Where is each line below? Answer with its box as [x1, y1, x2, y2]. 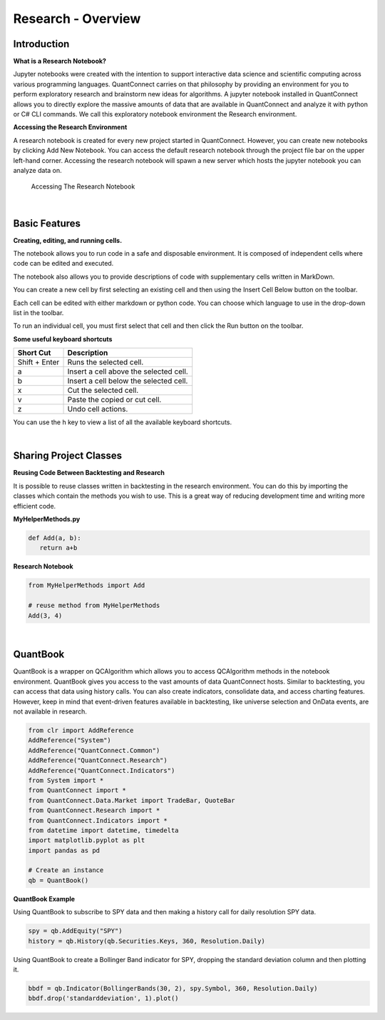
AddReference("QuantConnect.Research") [28, 756, 168, 764]
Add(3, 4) [28, 611, 63, 619]
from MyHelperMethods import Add [28, 581, 145, 589]
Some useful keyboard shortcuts [13, 334, 113, 343]
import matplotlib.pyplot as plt [28, 836, 145, 844]
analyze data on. [13, 166, 62, 174]
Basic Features [13, 217, 81, 229]
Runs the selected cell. [67, 357, 144, 367]
